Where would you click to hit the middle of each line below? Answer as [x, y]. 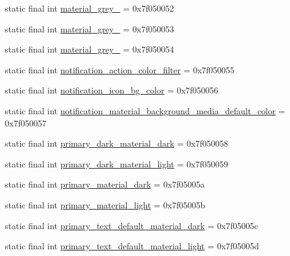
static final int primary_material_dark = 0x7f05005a [105, 184]
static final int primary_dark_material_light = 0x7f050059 [117, 163]
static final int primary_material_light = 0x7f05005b [105, 204]
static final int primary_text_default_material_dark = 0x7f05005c [132, 225]
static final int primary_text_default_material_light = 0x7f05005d [132, 246]
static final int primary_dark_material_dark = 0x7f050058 [117, 143]
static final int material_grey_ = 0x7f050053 [90, 28]
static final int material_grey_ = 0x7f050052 [90, 8]
